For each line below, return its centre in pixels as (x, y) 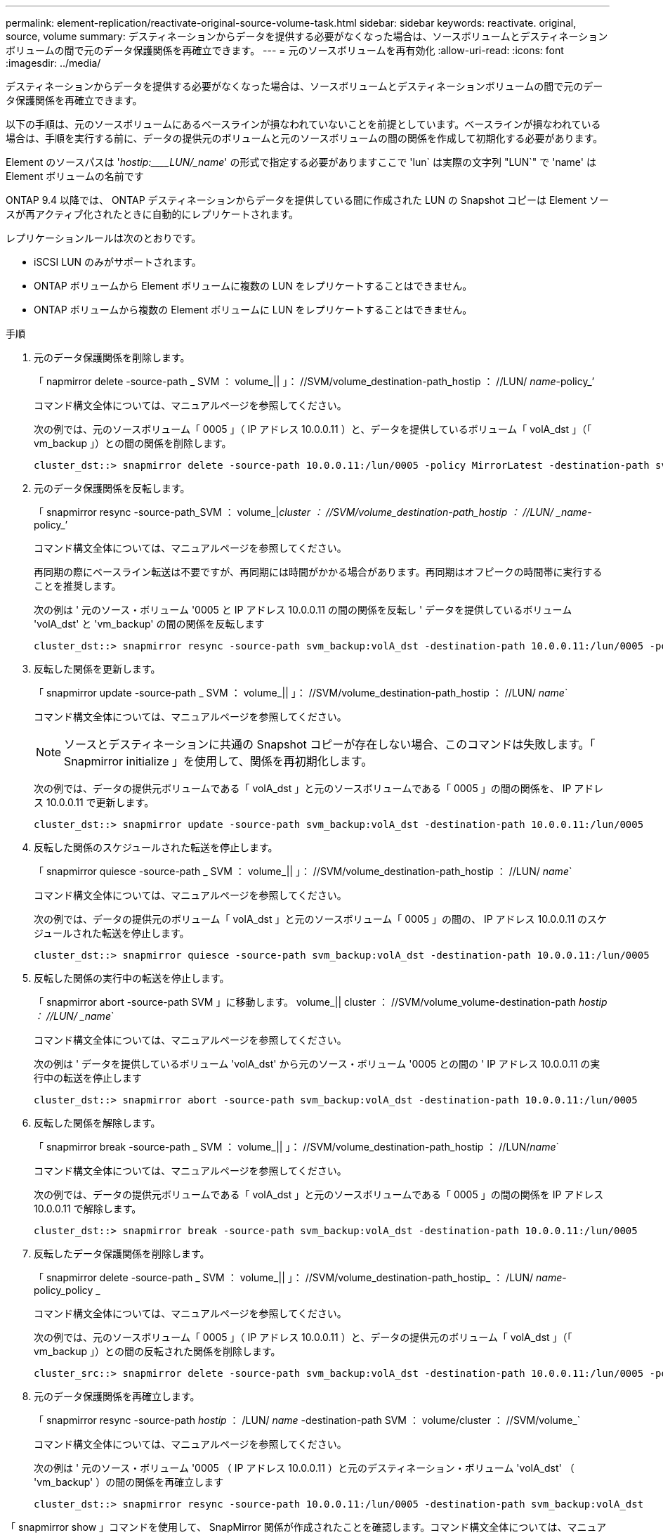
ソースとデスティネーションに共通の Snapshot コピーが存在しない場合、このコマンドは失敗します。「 (330, 744)
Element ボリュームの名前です (75, 176)
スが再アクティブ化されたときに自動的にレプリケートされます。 (152, 214)
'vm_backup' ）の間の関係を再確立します (129, 1482)
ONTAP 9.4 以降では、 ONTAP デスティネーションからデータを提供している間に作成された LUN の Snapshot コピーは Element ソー (308, 200)
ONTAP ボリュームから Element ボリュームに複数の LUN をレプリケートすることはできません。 (253, 286)
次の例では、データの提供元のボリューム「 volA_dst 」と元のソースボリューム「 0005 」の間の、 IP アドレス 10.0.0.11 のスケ (321, 919)
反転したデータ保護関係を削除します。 (122, 1254)
